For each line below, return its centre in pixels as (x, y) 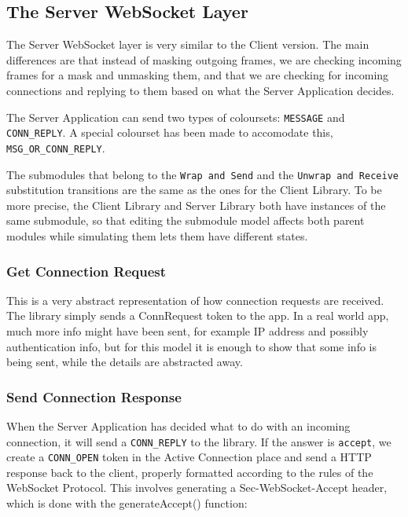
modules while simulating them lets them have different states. (157, 235)
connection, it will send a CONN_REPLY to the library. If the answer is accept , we (199, 441)
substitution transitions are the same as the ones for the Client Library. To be (194, 190)
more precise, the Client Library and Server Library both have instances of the (196, 205)
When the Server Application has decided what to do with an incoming (178, 425)
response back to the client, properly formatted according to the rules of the (190, 472)
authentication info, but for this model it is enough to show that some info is (192, 346)
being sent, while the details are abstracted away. (125, 362)
